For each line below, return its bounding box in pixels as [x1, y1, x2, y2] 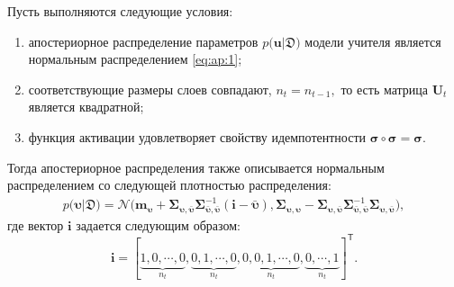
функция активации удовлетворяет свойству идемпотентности [28, 127, 367, 146]
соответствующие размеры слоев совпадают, [28, 79, 272, 98]
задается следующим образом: [76, 215, 241, 234]
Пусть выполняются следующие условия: [7, 2, 233, 20]
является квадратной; [28, 97, 144, 116]
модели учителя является [304, 31, 441, 50]
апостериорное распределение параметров [28, 31, 259, 50]
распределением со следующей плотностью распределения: [7, 175, 331, 194]
